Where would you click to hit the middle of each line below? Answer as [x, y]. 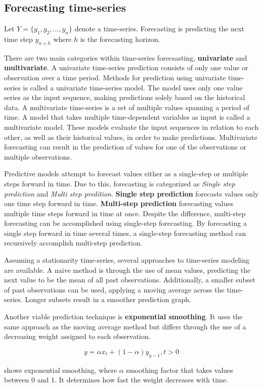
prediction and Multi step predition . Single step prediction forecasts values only [131, 193]
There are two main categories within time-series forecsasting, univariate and [126, 57]
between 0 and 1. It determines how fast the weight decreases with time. [116, 380]
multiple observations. [38, 156]
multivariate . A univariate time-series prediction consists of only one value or [126, 67]
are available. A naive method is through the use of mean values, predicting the [127, 270]
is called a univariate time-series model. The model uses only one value [133, 87]
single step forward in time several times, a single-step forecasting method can [125, 233]
